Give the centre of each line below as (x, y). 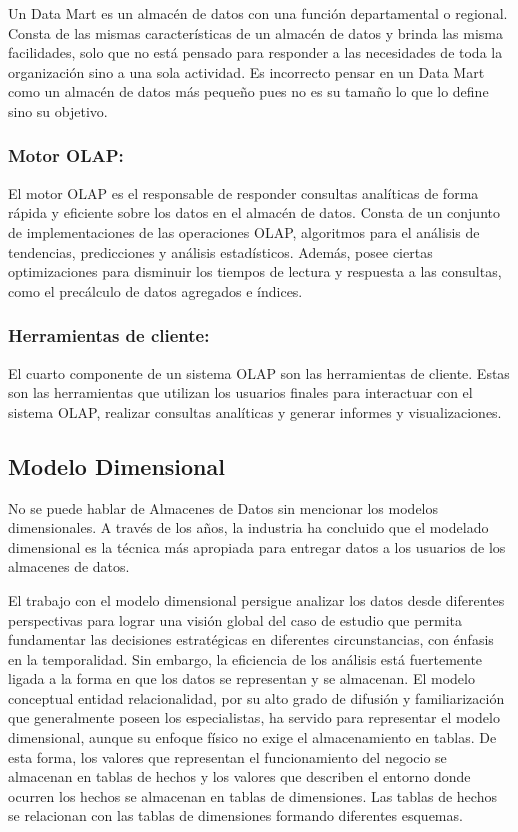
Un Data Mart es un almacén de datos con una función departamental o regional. (258, 13)
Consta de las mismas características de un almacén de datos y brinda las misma (256, 32)
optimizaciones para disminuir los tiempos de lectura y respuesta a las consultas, (255, 271)
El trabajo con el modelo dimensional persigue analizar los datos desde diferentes (256, 599)
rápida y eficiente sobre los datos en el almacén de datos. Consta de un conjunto (254, 212)
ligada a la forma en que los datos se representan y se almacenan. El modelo (241, 678)
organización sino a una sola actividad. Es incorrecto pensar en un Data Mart (246, 71)
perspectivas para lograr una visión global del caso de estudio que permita (235, 619)
